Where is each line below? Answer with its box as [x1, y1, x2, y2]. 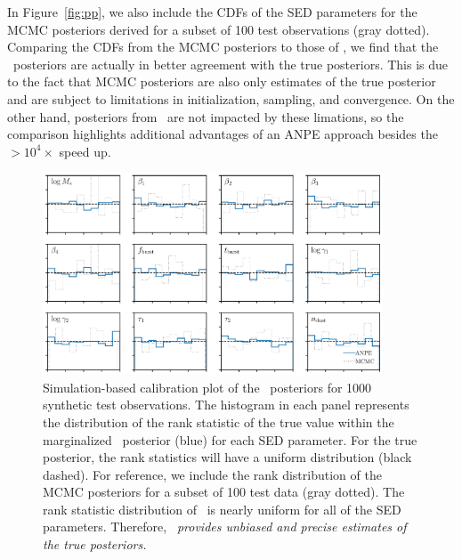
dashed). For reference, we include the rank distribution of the [43, 465, 382, 483]
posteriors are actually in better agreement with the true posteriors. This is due [12, 54, 449, 73]
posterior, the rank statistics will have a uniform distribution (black [43, 448, 412, 466]
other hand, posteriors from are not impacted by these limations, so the [7, 107, 404, 126]
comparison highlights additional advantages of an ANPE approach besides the [7, 125, 438, 143]
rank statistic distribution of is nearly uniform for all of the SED [43, 499, 401, 518]
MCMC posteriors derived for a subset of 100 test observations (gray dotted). [7, 20, 430, 38]
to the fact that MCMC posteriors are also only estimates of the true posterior [7, 72, 436, 91]
